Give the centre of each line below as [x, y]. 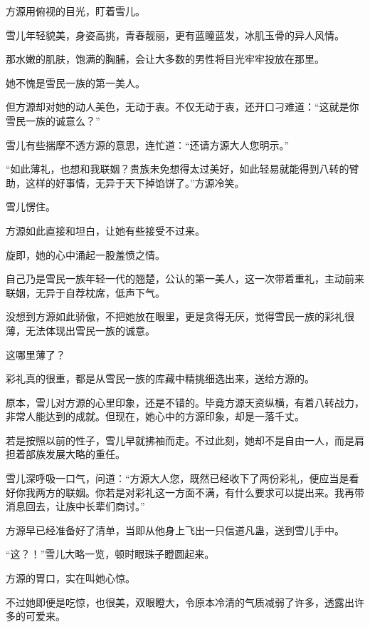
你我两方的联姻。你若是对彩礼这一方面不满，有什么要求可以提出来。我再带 [190, 492]
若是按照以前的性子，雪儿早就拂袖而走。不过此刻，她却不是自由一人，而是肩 [185, 440]
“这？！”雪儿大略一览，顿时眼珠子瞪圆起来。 [110, 554]
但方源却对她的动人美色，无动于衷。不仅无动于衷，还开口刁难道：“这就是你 [183, 107]
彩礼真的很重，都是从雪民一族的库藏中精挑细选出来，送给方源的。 [160, 378]
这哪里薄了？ [36, 354]
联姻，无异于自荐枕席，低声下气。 [85, 292]
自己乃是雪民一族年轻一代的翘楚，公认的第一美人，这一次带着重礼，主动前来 [185, 279]
